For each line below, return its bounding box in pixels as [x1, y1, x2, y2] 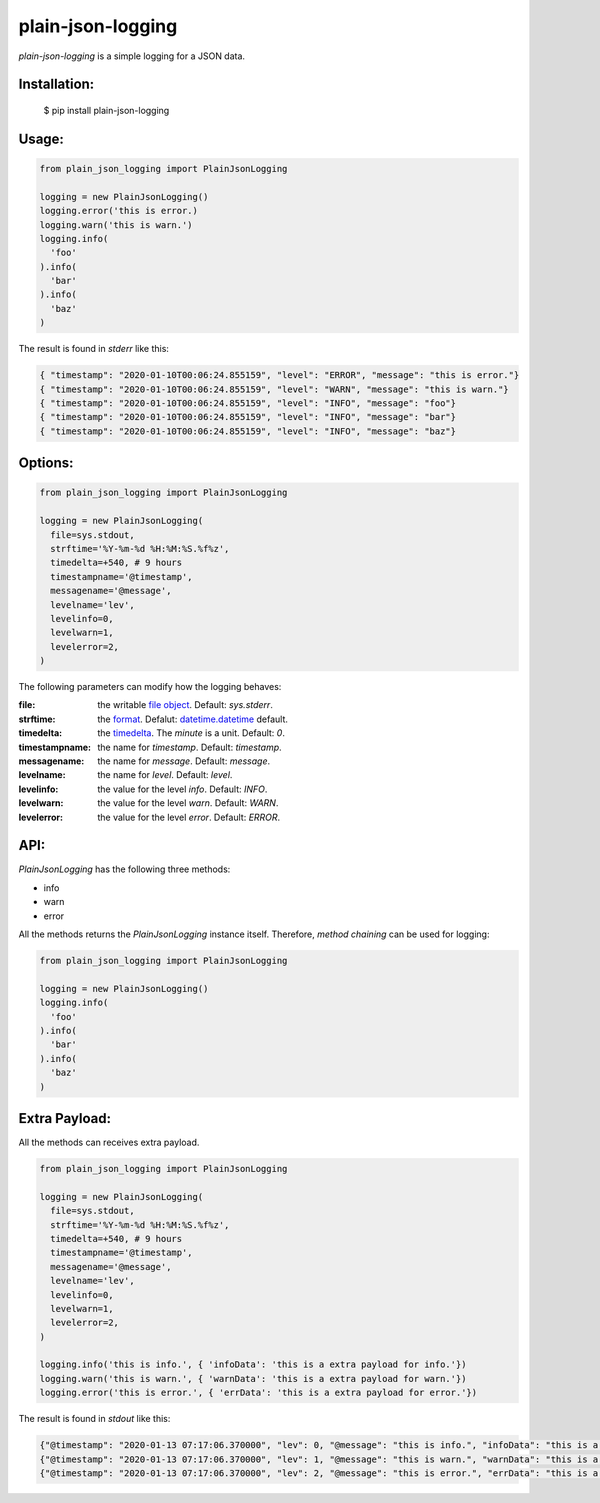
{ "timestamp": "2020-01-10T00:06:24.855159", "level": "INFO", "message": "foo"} [39, 398, 457, 409]
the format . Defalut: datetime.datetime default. [97, 713, 289, 725]
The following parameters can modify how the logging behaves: [18, 681, 282, 693]
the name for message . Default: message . [97, 755, 271, 767]
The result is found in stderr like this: [18, 343, 170, 355]
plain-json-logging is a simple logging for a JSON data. [18, 50, 245, 62]
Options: [18, 455, 74, 472]
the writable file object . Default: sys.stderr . [97, 699, 274, 711]
